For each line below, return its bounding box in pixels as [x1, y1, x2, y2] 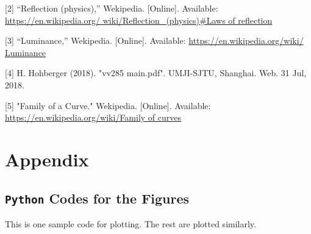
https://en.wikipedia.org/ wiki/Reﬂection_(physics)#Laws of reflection [5, 13, 273, 26]
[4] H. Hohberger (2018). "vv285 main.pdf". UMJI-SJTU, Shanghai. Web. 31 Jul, [5, 66, 307, 79]
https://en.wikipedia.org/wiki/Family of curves [5, 111, 182, 124]
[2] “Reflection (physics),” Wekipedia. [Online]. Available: [5, 2, 218, 14]
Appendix [5, 146, 89, 171]
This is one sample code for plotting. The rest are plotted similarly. [5, 217, 256, 230]
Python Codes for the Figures [5, 188, 190, 207]
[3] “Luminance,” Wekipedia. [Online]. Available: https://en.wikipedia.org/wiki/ [5, 34, 304, 47]
